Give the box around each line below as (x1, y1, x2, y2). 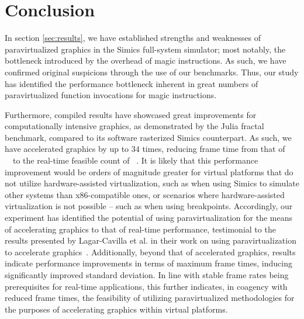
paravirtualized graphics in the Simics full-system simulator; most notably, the (5, 43, 286, 55)
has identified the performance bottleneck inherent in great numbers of (5, 77, 258, 89)
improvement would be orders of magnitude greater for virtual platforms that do (5, 165, 293, 178)
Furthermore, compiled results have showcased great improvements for (5, 108, 257, 120)
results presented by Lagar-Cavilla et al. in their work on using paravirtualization (5, 234, 296, 247)
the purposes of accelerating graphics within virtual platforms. (5, 303, 228, 315)
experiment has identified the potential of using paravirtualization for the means (5, 211, 292, 224)
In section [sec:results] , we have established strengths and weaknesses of (5, 32, 261, 44)
